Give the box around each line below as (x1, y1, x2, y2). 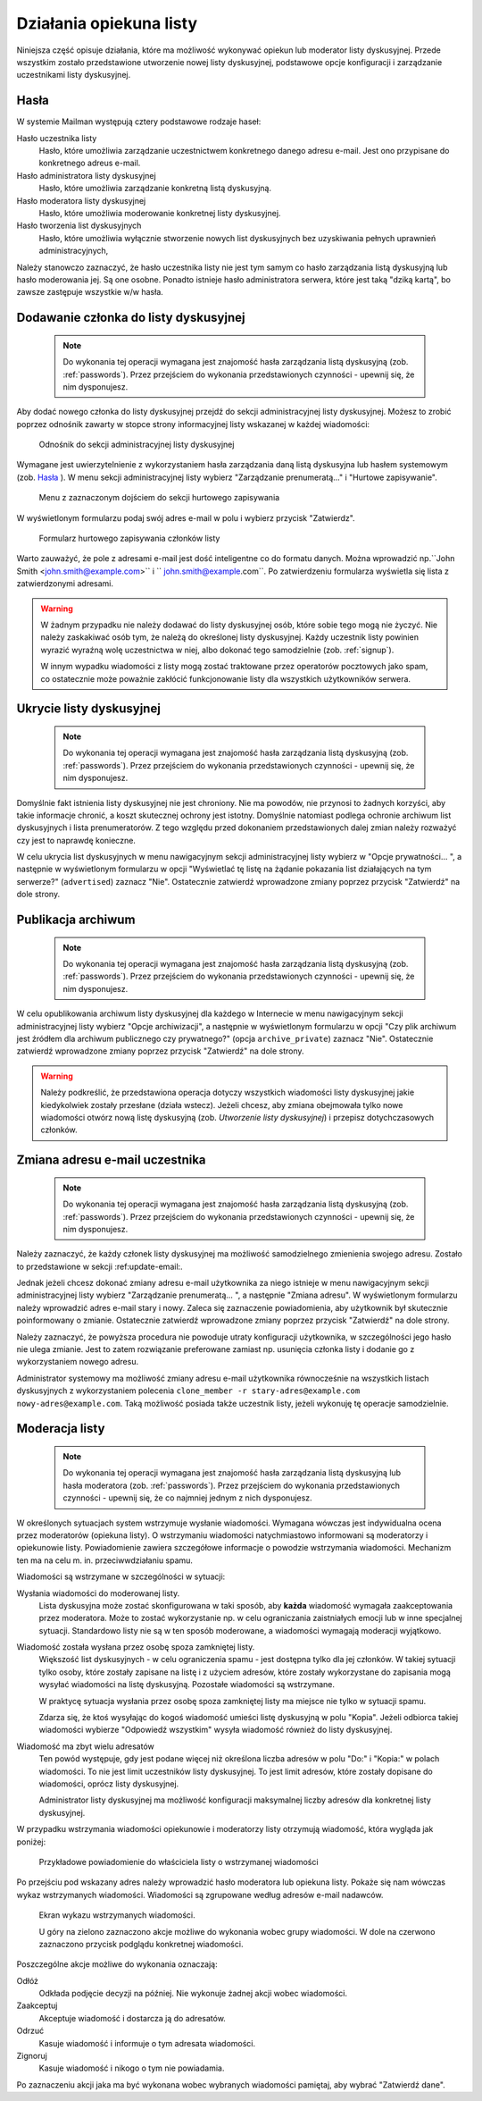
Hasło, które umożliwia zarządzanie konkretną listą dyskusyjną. (38, 183, 272, 194)
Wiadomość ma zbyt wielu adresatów (16, 1741, 155, 1752)
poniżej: (16, 1836, 46, 1847)
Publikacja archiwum (16, 912, 136, 928)
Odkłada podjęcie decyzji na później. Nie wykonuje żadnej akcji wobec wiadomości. (38, 1988, 348, 1999)
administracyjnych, (38, 246, 109, 256)
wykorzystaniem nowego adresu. (16, 1357, 138, 1367)
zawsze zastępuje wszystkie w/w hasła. (16, 287, 164, 298)
